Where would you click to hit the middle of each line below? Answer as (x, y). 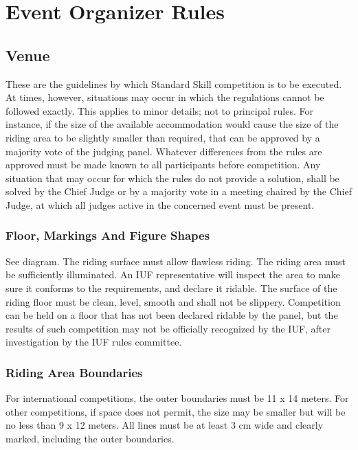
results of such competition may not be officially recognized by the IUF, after (168, 328)
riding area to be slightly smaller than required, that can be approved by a (163, 137)
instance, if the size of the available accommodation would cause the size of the (172, 124)
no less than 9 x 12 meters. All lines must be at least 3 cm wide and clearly (165, 425)
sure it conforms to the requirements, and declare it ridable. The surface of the (171, 288)
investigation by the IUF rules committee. (94, 342)
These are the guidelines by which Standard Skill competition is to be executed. (174, 83)
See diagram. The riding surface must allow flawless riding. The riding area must (176, 261)
